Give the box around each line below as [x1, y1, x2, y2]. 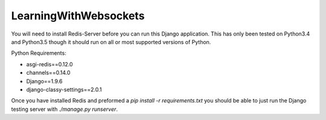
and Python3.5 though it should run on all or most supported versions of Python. [11, 38, 211, 45]
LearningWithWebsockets [11, 9, 145, 22]
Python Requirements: [11, 49, 66, 57]
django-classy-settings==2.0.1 [26, 86, 102, 93]
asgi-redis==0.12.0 [26, 60, 73, 68]
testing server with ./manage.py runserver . [11, 106, 118, 113]
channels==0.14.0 [26, 69, 71, 77]
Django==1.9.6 [26, 77, 63, 84]
